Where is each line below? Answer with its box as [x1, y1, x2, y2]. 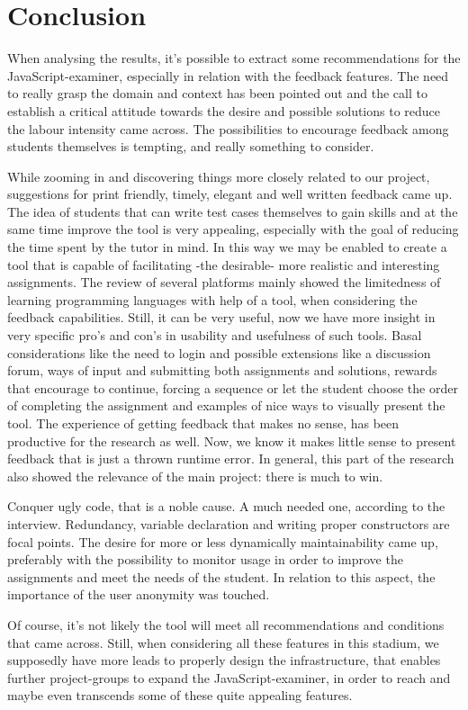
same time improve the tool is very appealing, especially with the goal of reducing [7, 220, 459, 238]
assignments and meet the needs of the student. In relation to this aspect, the [7, 567, 436, 586]
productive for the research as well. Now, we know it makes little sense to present [7, 431, 456, 450]
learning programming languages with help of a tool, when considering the [7, 290, 418, 309]
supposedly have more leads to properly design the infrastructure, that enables [7, 651, 441, 670]
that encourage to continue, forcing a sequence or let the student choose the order [7, 378, 458, 397]
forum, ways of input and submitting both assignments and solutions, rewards [7, 361, 437, 380]
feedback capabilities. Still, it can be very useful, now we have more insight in [7, 308, 436, 327]
